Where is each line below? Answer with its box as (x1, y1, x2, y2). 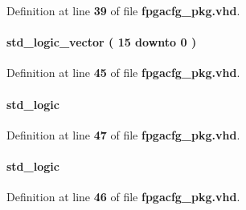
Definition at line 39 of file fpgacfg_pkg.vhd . (6, 2, 240, 18)
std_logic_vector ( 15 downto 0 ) (6, 34, 197, 50)
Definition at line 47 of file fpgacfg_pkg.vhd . (6, 126, 240, 143)
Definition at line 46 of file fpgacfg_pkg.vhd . (6, 188, 240, 205)
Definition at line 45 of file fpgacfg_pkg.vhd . (6, 64, 240, 81)
